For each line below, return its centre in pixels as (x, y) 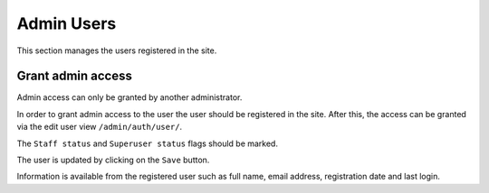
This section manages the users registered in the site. (117, 51)
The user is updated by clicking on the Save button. (113, 160)
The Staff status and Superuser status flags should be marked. (147, 143)
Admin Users (67, 23)
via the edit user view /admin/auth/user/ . (100, 127)
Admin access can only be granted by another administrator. (129, 97)
